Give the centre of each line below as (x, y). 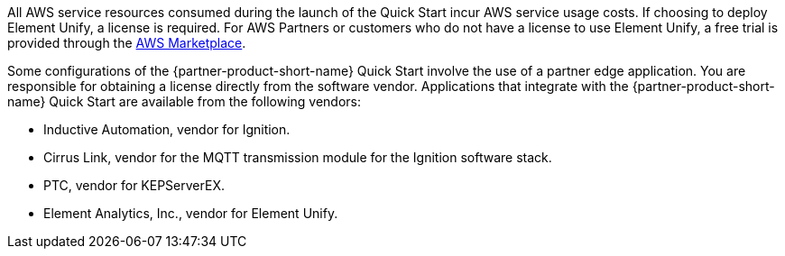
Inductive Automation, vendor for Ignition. (167, 129)
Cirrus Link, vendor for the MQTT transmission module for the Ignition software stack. (298, 157)
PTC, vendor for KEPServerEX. (134, 185)
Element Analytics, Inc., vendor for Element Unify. (191, 213)
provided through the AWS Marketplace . (127, 43)
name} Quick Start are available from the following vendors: (185, 101)
